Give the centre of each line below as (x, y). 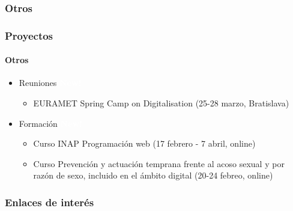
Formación (38, 123)
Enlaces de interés (50, 202)
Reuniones (38, 83)
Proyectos (29, 35)
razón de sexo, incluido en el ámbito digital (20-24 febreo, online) (153, 175)
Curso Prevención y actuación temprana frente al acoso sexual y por (159, 163)
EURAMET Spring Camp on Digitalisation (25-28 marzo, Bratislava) (161, 103)
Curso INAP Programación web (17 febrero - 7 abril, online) (144, 143)
